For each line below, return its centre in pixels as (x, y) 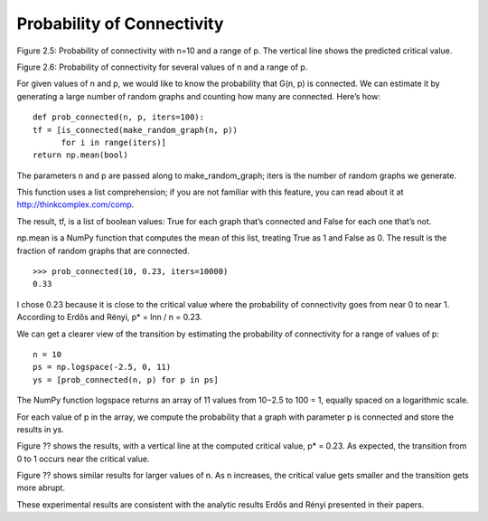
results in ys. (41, 429)
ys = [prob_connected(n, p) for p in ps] (126, 379)
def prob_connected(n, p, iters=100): (119, 117)
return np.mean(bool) (80, 155)
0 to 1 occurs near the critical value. (83, 459)
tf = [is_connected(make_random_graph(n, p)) (136, 130)
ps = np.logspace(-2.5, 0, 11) (102, 367)
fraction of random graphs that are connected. (103, 251)
